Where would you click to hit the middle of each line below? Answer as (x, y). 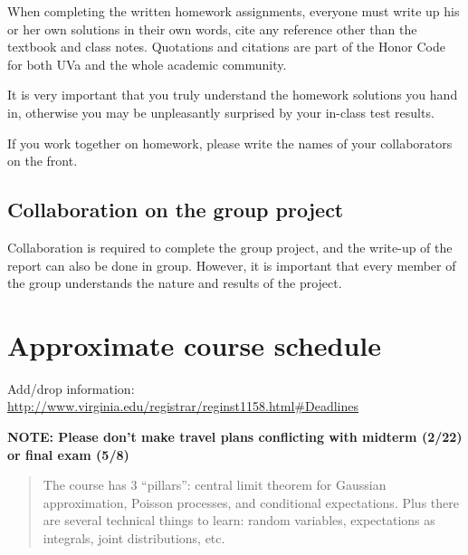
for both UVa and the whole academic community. (147, 64)
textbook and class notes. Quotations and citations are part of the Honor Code (226, 47)
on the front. (43, 161)
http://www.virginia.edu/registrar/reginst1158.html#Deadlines (183, 406)
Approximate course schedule (195, 344)
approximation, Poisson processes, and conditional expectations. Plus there (251, 502)
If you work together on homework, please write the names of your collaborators (230, 143)
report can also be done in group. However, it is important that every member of (232, 265)
